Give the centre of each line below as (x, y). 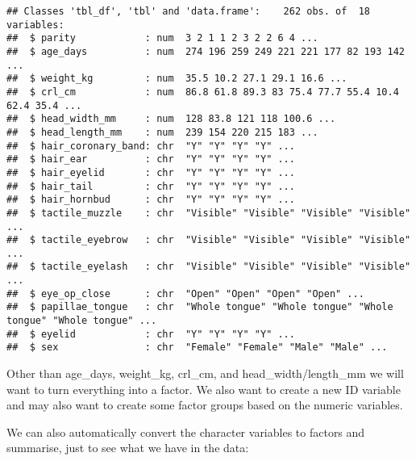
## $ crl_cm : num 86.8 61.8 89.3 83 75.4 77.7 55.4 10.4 (203, 92)
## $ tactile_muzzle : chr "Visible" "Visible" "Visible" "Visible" (209, 213)
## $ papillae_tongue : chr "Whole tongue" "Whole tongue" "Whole (200, 307)
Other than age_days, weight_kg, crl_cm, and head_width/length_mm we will (205, 373)
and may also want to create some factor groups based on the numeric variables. (205, 405)
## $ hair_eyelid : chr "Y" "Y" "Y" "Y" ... (151, 172)
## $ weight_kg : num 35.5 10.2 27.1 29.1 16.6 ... (177, 79)
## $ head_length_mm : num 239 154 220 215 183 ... (162, 132)
